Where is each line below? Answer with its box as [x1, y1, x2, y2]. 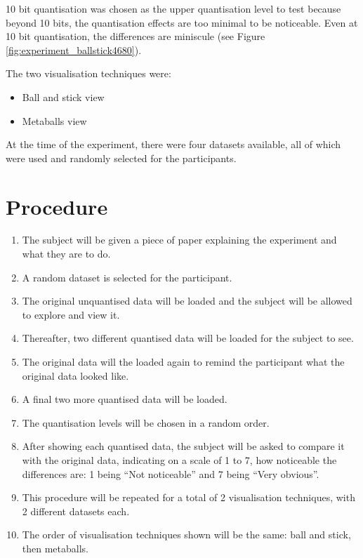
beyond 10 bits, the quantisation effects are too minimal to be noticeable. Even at [6, 15, 358, 29]
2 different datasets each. [22, 503, 130, 518]
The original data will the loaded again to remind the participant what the [22, 354, 345, 369]
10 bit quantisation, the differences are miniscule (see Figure [6, 29, 265, 44]
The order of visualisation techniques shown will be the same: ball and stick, [22, 527, 351, 542]
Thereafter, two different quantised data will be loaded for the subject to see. [22, 331, 354, 345]
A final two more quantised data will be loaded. [22, 392, 227, 406]
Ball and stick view [22, 89, 105, 104]
